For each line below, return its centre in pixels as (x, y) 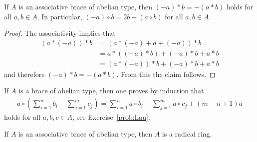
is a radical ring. (187, 133)
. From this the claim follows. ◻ (166, 74)
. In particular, (60, 16)
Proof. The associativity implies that (60, 33)
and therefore (24, 74)
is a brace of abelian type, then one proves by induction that (111, 91)
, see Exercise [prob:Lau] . (111, 117)
